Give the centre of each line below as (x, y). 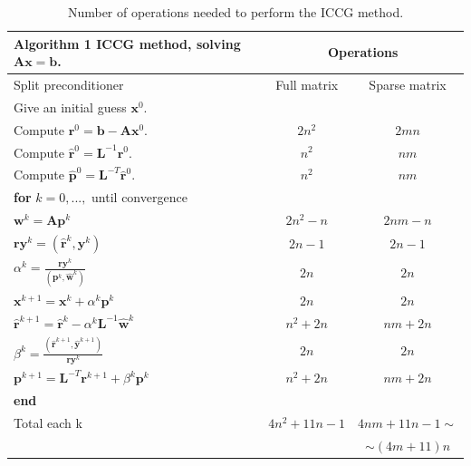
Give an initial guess (70, 107)
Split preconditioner (69, 85)
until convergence (139, 197)
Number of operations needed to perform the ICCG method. (235, 12)
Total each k (48, 422)
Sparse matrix (408, 85)
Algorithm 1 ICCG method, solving (127, 43)
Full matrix (307, 85)
